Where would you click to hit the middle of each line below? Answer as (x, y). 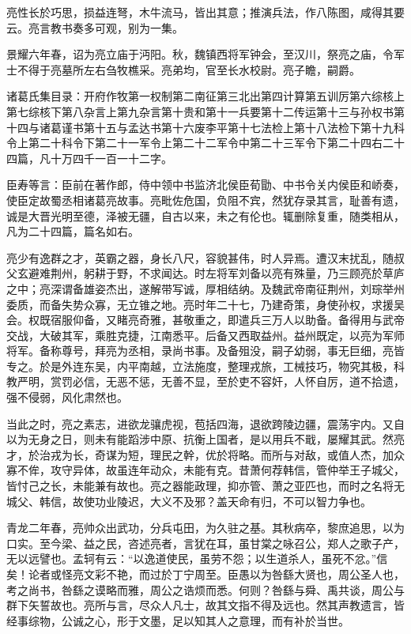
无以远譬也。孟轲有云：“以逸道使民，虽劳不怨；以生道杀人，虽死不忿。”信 (197, 559)
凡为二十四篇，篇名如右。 (73, 231)
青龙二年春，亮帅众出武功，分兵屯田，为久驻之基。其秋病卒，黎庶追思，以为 (205, 528)
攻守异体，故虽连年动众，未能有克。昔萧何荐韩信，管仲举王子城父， (227, 470)
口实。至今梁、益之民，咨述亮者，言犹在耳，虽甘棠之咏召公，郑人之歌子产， (205, 543)
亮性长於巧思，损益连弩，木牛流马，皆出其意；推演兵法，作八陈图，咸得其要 (205, 12)
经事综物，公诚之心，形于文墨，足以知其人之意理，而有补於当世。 (178, 620)
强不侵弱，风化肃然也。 (67, 397)
